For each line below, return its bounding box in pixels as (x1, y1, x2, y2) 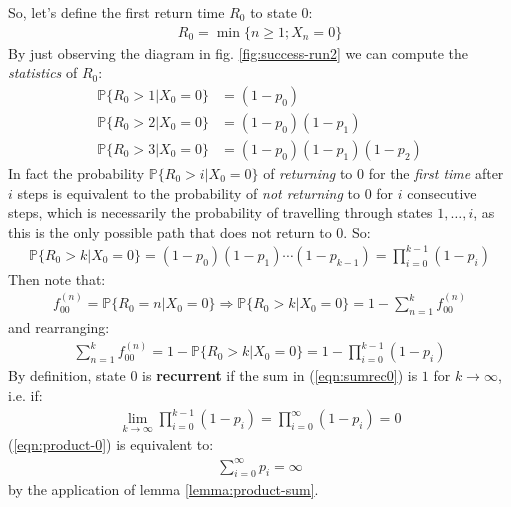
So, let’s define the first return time (8, 2, 225, 22)
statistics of (8, 62, 78, 83)
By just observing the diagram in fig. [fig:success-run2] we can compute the (8, 42, 468, 63)
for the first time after (368, 162, 504, 183)
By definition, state (8, 365, 126, 386)
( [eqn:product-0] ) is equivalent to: (8, 434, 214, 455)
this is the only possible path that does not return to (8, 221, 332, 242)
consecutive (407, 182, 477, 203)
